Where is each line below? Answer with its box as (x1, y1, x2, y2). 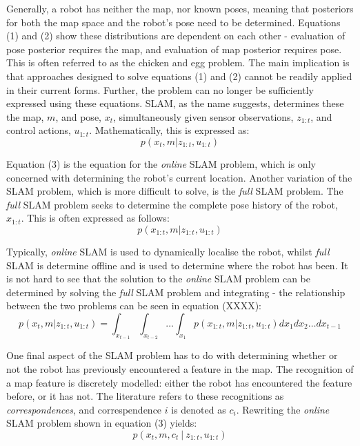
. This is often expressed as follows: (21, 211, 170, 225)
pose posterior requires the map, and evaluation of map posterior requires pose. (6, 41, 342, 56)
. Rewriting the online (236, 402, 330, 416)
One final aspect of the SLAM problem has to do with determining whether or (6, 348, 338, 362)
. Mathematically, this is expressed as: (89, 123, 250, 137)
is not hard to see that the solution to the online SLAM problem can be (6, 271, 311, 286)
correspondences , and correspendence (6, 402, 162, 416)
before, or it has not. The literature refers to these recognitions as (6, 389, 284, 403)
